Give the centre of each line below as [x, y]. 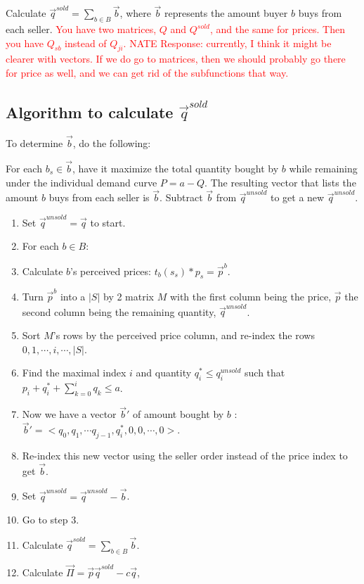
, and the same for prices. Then [278, 29]
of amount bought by [178, 414]
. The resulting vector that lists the [280, 182]
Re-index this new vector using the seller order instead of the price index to [185, 456]
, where [135, 13]
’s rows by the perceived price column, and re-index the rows [184, 335]
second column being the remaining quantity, [119, 311]
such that [265, 373]
